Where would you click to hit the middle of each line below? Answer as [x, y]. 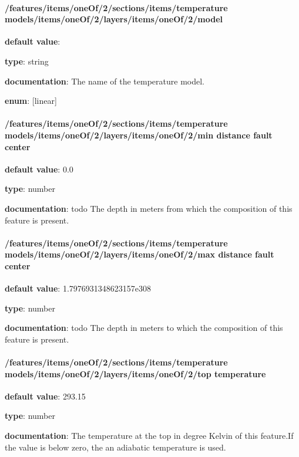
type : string [27, 61]
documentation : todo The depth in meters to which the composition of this [144, 328]
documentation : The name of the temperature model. [105, 81]
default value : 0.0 [39, 169]
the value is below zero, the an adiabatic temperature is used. [115, 447]
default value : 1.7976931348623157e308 [78, 288]
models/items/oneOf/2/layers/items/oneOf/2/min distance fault [139, 135]
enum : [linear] [31, 101]
